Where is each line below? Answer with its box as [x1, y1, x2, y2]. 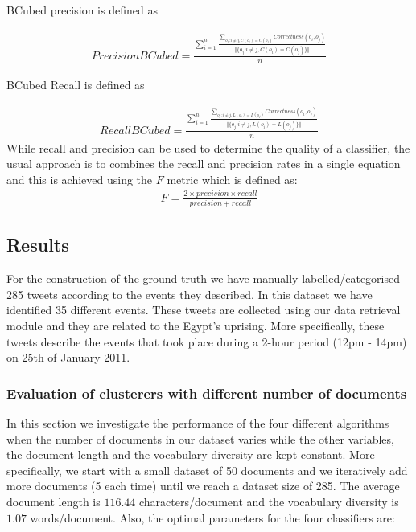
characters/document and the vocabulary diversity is [138, 493, 399, 510]
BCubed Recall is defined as [6, 76, 145, 92]
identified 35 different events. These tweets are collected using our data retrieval [6, 301, 401, 318]
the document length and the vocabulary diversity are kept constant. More [6, 446, 375, 463]
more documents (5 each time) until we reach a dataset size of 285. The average [6, 477, 400, 494]
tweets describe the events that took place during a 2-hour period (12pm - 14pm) [6, 333, 407, 350]
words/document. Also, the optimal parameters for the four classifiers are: [30, 509, 395, 526]
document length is [6, 493, 101, 510]
